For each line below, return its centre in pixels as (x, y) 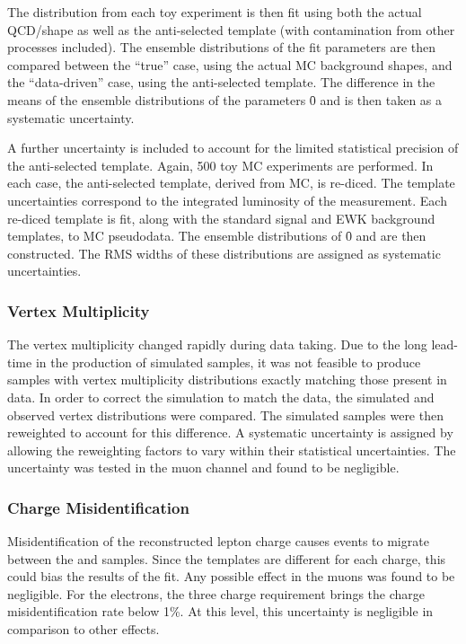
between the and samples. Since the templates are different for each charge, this (227, 558)
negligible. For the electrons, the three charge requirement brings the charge (216, 593)
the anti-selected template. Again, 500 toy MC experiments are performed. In (220, 165)
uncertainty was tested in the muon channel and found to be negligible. (203, 468)
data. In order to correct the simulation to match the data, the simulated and (221, 397)
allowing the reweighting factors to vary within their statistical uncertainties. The (232, 450)
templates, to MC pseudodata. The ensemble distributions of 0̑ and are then (217, 236)
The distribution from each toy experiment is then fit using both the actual (215, 12)
